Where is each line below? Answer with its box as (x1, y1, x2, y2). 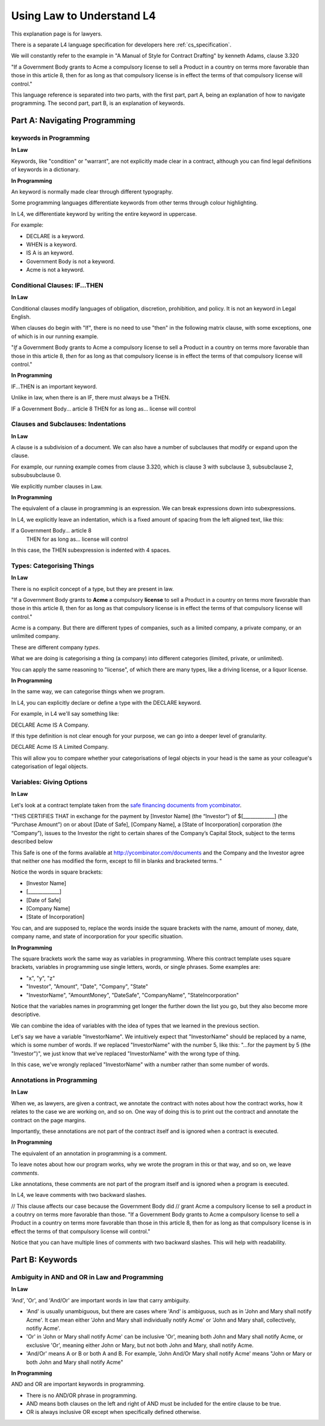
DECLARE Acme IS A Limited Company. (11, 743, 109, 751)
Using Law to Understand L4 (11, 9, 156, 22)
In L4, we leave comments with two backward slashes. (11, 1191, 147, 1199)
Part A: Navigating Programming (11, 115, 135, 126)
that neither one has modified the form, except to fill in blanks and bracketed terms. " (11, 857, 222, 865)
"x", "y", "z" (26, 974, 55, 982)
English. (11, 314, 31, 321)
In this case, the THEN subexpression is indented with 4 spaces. (11, 546, 171, 554)
